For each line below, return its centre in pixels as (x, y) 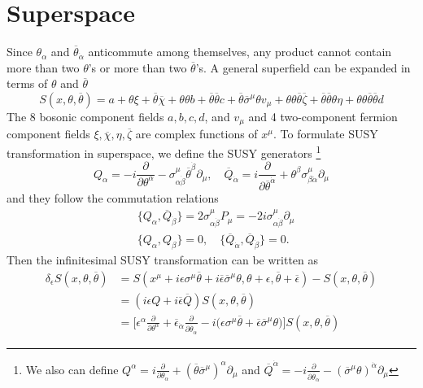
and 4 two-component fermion (323, 116)
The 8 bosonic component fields (85, 116)
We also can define (72, 369)
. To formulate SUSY (326, 134)
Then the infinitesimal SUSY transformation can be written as (163, 260)
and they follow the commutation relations (113, 198)
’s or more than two (137, 67)
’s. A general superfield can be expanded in (303, 67)
